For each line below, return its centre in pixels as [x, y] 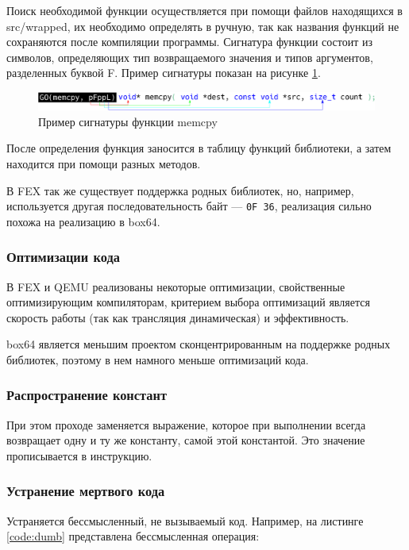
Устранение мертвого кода [86, 491]
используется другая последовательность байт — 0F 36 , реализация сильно [189, 206]
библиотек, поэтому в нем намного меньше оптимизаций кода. [158, 359]
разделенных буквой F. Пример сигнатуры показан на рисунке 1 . [164, 73]
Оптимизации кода [63, 257]
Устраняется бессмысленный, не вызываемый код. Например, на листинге [185, 520]
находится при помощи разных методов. [104, 163]
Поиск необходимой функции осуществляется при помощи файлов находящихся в [204, 10]
